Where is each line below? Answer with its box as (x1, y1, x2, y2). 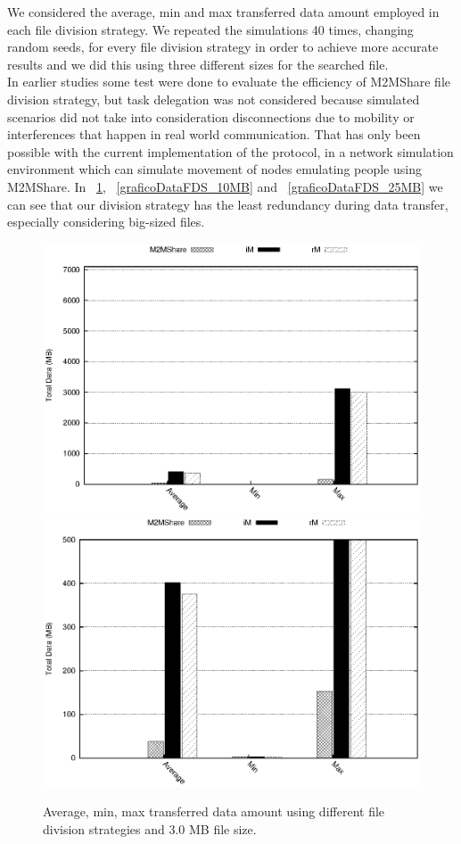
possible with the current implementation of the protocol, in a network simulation (7, 142, 454, 161)
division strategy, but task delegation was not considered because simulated (7, 89, 420, 108)
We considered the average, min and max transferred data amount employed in (7, 3, 440, 21)
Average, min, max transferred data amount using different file (43, 802, 385, 821)
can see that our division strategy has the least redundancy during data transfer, (7, 194, 449, 213)
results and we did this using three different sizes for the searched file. (7, 54, 389, 73)
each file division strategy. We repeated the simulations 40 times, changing (7, 20, 414, 38)
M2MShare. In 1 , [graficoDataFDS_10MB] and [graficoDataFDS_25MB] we (7, 177, 443, 195)
